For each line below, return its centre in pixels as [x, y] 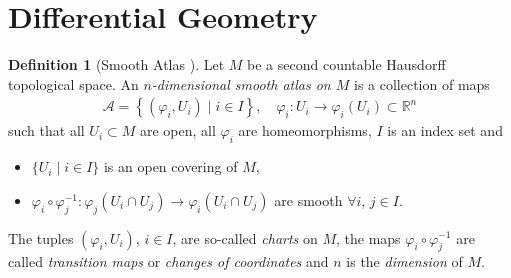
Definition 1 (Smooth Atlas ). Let [116, 64]
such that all [46, 130]
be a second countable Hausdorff [346, 64]
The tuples [41, 237]
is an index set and [445, 130]
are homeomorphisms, [305, 130]
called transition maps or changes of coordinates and [168, 261]
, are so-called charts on [245, 237]
